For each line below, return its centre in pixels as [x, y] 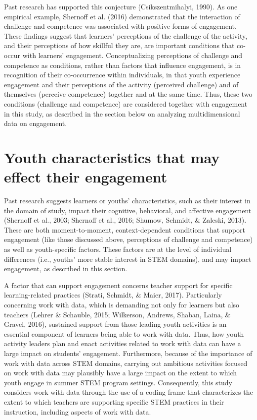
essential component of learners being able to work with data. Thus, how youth [124, 333]
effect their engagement [86, 177]
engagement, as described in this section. [66, 269]
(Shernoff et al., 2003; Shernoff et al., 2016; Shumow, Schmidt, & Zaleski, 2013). [125, 220]
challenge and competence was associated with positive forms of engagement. [120, 26]
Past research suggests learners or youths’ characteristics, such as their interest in [127, 201]
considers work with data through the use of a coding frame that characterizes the [128, 392]
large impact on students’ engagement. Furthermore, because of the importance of [128, 353]
